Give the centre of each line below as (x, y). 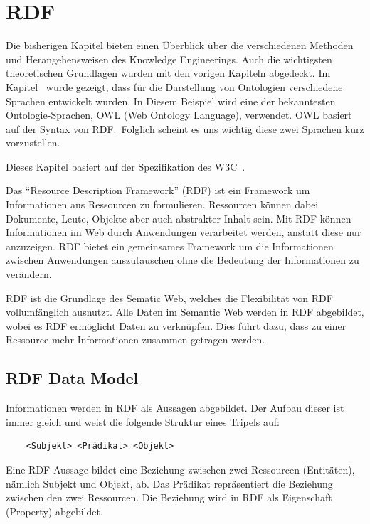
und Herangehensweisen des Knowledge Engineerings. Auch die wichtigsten (169, 59)
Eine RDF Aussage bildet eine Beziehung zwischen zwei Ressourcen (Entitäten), (180, 469)
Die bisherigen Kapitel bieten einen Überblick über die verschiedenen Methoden (180, 45)
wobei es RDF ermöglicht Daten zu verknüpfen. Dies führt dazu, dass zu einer (176, 325)
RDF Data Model (72, 378)
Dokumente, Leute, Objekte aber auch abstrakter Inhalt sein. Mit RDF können (179, 218)
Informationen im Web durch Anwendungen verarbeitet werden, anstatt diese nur (184, 232)
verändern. (29, 274)
